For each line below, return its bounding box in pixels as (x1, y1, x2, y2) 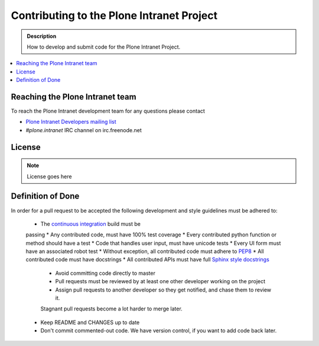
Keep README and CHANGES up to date (40, 319, 140, 326)
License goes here (27, 172, 72, 180)
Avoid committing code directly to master (55, 270, 156, 277)
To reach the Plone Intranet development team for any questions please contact (11, 107, 205, 115)
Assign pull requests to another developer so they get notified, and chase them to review (55, 286, 272, 293)
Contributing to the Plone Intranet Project (11, 9, 218, 22)
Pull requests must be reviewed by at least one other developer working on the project (55, 278, 266, 285)
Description (27, 33, 57, 40)
